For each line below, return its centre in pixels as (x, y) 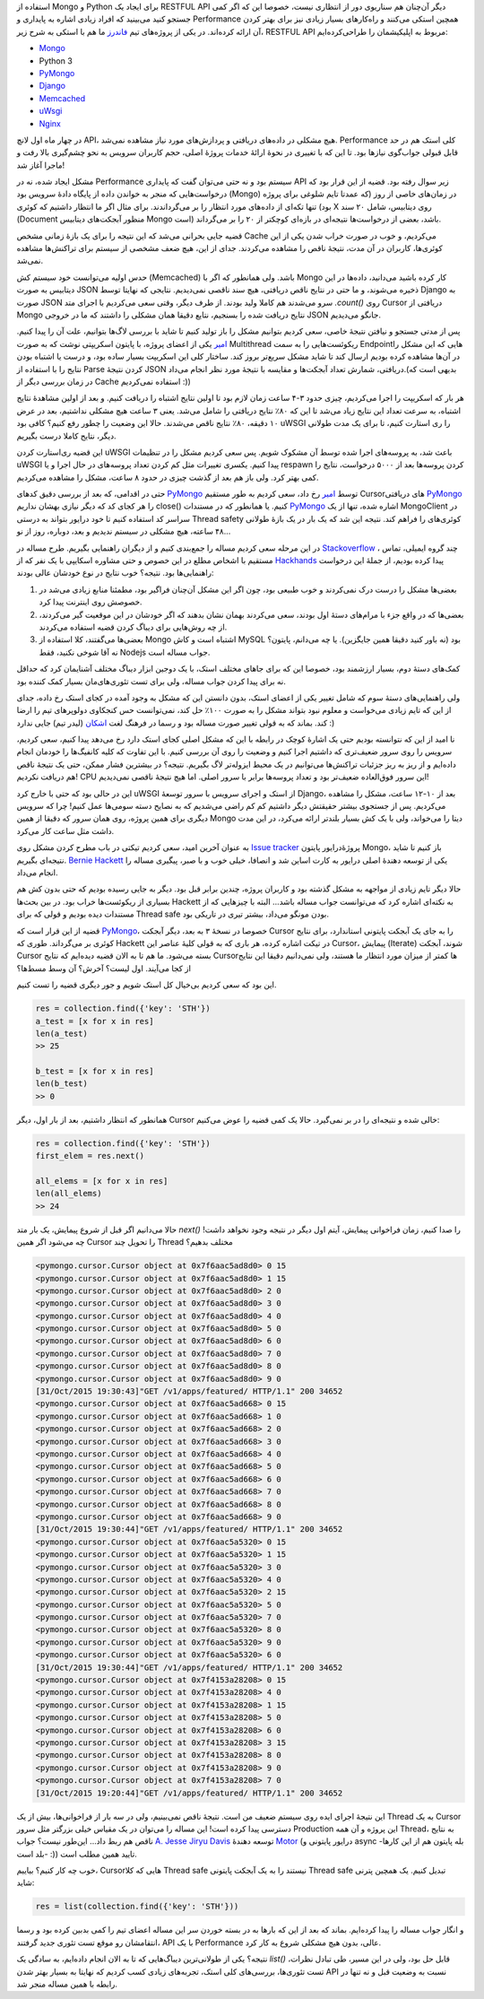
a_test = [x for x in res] (95, 1021)
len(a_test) (62, 1033)
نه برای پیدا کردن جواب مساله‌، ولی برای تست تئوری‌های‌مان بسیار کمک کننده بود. (151, 681)
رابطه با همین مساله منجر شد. (67, 1984)
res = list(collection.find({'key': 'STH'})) (137, 1907)
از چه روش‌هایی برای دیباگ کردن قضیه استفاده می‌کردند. (133, 627)
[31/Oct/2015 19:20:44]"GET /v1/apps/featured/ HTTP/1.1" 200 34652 (189, 1793)
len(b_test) (62, 1084)
